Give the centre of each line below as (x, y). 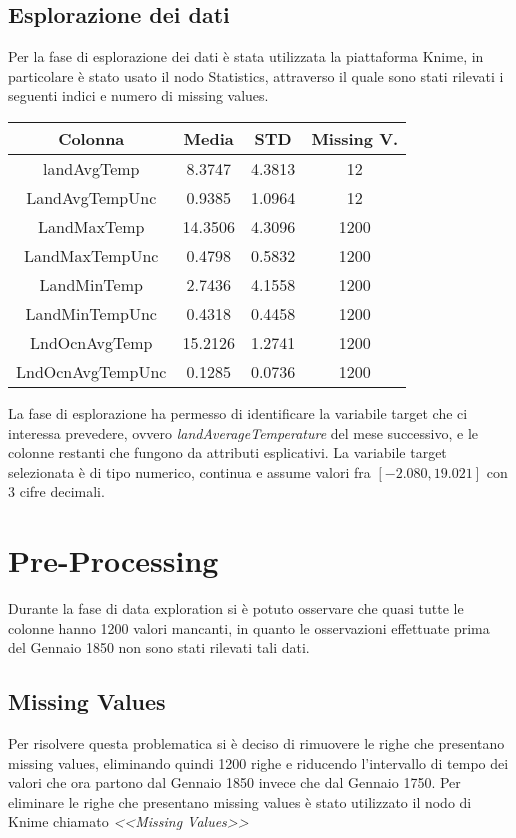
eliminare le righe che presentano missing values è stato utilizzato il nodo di (240, 801)
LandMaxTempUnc (91, 255)
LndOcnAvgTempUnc (91, 371)
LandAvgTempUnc (91, 197)
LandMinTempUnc (91, 313)
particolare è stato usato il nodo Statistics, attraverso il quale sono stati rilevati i (256, 75)
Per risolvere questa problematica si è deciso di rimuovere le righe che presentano (256, 743)
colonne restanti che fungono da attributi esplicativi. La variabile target (227, 452)
